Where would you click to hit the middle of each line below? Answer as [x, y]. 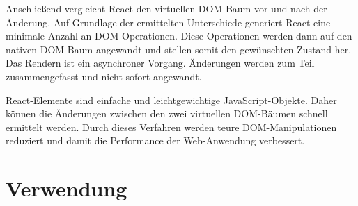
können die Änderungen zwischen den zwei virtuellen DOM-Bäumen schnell [167, 113]
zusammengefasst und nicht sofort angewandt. [104, 76]
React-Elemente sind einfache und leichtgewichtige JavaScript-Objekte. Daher [171, 100]
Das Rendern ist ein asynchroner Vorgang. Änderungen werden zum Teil [160, 63]
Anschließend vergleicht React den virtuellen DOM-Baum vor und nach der [166, 8]
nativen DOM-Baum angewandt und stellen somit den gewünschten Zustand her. [179, 49]
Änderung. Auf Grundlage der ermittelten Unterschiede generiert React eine [168, 22]
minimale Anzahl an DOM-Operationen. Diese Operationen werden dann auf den [179, 36]
